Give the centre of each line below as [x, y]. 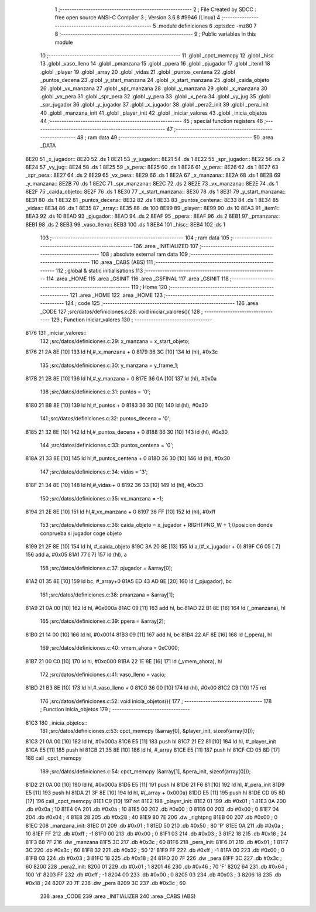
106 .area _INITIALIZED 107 [166, 246]
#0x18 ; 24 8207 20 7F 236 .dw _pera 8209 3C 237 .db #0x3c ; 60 [106, 883]
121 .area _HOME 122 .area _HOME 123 [116, 295]
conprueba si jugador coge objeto [81, 533]
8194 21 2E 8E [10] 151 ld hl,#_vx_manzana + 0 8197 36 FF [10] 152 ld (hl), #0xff [121, 512]
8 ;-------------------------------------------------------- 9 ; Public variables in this [155, 34]
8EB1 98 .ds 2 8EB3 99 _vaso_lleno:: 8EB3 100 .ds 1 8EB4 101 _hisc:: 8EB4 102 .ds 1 [125, 224]
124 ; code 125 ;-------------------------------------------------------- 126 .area [162, 303]
